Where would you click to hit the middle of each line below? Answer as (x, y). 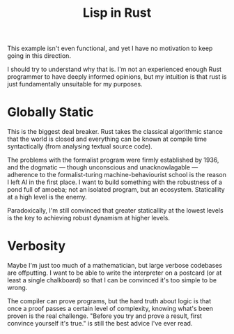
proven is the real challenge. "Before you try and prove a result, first (104, 316)
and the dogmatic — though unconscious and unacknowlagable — (103, 167)
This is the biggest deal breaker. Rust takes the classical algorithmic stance (115, 132)
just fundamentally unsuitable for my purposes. (75, 84)
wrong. (17, 288)
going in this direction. (39, 56)
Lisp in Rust (117, 13)
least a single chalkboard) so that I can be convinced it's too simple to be (112, 280)
